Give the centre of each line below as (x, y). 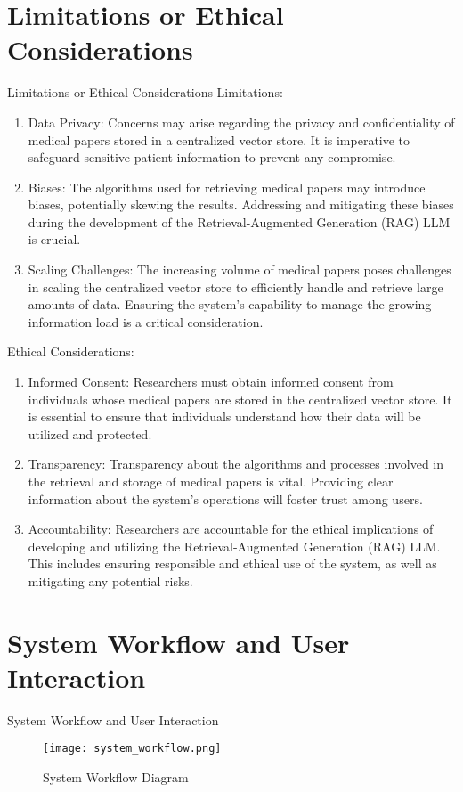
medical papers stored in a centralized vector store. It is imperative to (219, 139)
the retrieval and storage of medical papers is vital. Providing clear (211, 481)
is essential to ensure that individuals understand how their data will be (224, 416)
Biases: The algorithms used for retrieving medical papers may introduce (227, 187)
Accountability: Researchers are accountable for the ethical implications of (231, 529)
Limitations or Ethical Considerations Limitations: (145, 92)
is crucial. (54, 239)
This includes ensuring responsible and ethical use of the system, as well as (232, 563)
